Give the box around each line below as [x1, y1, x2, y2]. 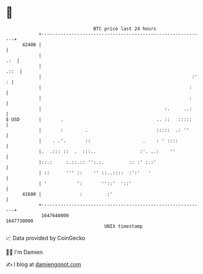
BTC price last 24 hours [93, 26, 157, 32]
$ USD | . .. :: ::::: [6, 116, 192, 123]
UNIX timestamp [104, 223, 143, 229]
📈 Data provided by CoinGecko [6, 234, 86, 242]
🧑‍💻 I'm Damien [6, 248, 43, 256]
